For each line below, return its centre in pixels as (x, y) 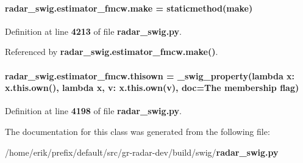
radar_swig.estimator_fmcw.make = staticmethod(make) (129, 8)
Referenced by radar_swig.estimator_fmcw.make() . (112, 52)
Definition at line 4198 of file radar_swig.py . (94, 111)
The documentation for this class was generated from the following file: (137, 131)
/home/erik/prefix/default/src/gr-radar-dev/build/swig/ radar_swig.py (142, 152)
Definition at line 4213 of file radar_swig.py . (94, 31)
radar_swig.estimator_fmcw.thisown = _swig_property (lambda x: (150, 75)
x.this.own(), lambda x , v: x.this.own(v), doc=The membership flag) (152, 88)
